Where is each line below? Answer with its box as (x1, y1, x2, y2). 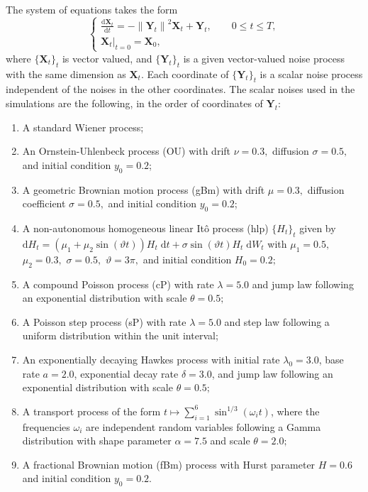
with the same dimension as (6, 66, 126, 81)
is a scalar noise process (260, 66, 363, 81)
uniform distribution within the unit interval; (22, 328, 218, 343)
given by (299, 221, 336, 235)
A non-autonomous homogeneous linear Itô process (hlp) (22, 221, 269, 235)
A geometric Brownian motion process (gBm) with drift (22, 182, 265, 197)
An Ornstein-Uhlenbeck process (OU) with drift (22, 143, 230, 158)
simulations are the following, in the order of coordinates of (6, 96, 263, 111)
